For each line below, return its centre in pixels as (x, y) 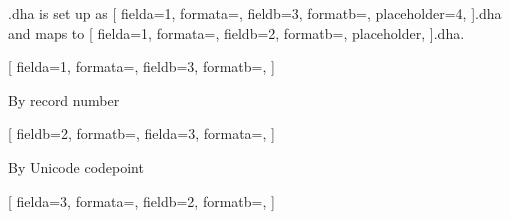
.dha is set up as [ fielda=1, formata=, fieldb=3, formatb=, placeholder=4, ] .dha (255, 13)
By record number (64, 99)
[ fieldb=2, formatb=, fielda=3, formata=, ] (141, 133)
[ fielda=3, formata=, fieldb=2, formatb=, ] (141, 200)
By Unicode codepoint (76, 166)
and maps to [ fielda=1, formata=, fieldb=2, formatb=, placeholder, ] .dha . (236, 32)
